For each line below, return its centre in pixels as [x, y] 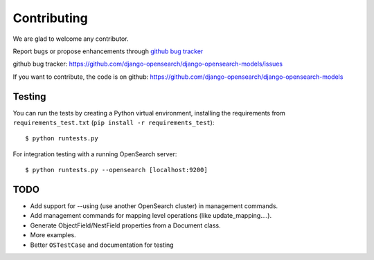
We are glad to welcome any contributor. [71, 39]
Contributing [50, 18]
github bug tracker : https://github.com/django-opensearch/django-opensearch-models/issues [148, 64]
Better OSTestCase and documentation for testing [102, 245]
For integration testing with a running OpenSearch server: [95, 154]
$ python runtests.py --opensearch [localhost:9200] [116, 170]
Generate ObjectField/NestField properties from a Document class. [125, 225]
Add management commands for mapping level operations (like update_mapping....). [151, 216]
